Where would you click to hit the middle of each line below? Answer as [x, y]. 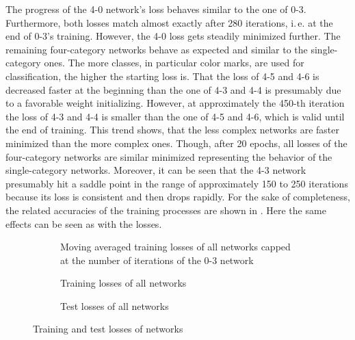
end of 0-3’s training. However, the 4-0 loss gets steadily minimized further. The [173, 36]
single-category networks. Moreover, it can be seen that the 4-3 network [156, 170]
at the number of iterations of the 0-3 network [157, 260]
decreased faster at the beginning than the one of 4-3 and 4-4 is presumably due [173, 89]
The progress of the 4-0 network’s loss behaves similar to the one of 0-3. [156, 9]
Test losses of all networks [115, 305]
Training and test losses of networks [108, 329]
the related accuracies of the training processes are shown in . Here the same [166, 210]
